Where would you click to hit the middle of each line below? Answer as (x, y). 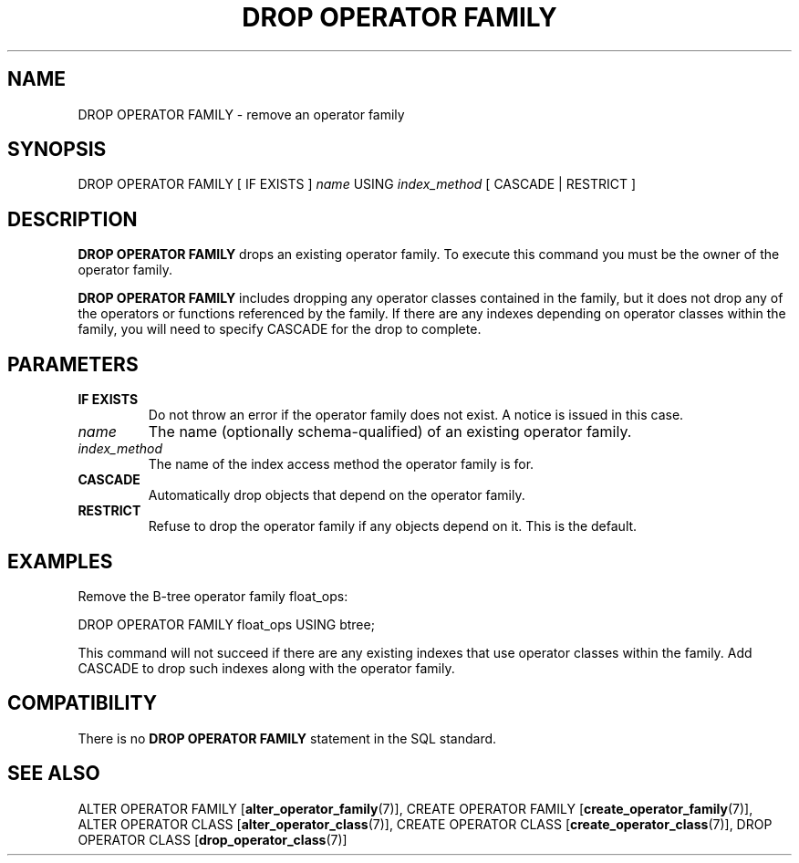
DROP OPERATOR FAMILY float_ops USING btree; (226, 624)
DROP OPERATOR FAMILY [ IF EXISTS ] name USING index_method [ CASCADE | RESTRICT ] (357, 184)
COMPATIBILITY (82, 703)
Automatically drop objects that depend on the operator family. (337, 495)
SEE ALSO (54, 774)
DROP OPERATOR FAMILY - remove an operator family (241, 114)
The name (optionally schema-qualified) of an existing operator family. (390, 432)
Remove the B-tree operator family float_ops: (213, 596)
